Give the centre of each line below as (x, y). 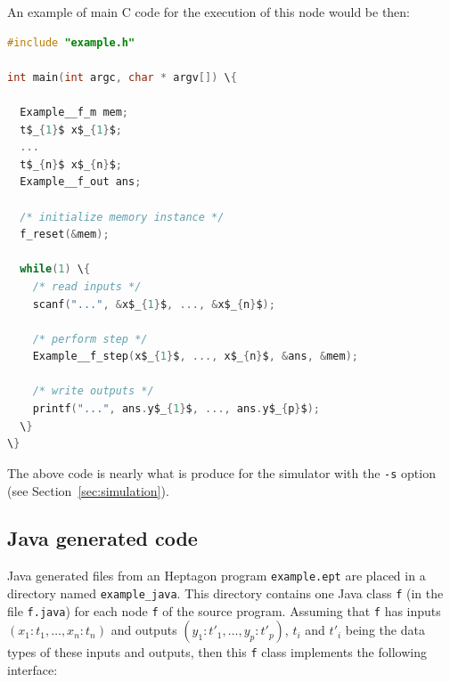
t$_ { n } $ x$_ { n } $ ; (71, 164)
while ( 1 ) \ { (55, 269)
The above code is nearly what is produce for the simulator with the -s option (221, 472)
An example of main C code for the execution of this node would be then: (209, 12)
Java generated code (102, 538)
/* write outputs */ (93, 391)
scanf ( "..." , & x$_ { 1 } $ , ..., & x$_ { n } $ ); (154, 304)
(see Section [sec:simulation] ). (88, 490)
